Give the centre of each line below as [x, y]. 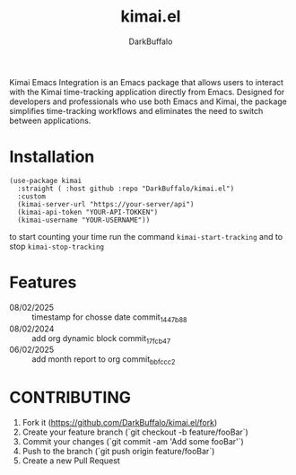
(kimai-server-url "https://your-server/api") [106, 204]
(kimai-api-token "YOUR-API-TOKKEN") [88, 212]
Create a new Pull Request [71, 461]
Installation [52, 157]
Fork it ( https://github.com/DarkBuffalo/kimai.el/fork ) [120, 423]
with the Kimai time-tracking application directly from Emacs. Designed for [147, 92]
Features [43, 282]
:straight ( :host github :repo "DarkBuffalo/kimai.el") [126, 189]
